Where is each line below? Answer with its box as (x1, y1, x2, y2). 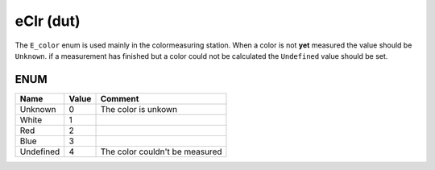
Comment (100, 93, 139, 104)
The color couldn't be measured (100, 146, 222, 157)
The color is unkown (100, 103, 178, 114)
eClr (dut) (14, 12, 81, 30)
